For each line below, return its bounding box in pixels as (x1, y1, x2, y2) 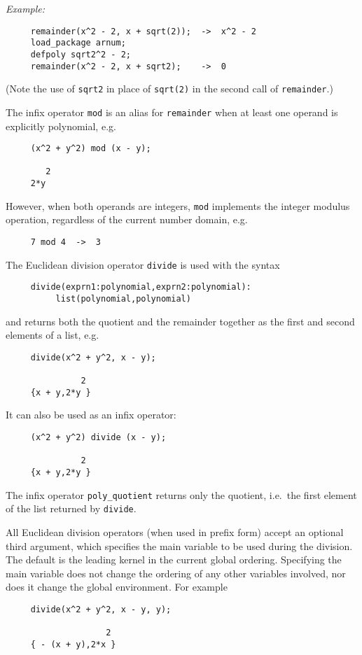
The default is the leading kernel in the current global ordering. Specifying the (6, 552, 342, 567)
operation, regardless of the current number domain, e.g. (6, 212, 248, 227)
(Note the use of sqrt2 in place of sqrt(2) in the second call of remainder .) (6, 81, 333, 96)
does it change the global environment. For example (6, 579, 228, 594)
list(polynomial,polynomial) (55, 293, 191, 304)
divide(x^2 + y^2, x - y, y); (30, 604, 172, 614)
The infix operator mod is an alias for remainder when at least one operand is (6, 104, 338, 119)
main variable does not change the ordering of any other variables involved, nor (6, 565, 346, 580)
